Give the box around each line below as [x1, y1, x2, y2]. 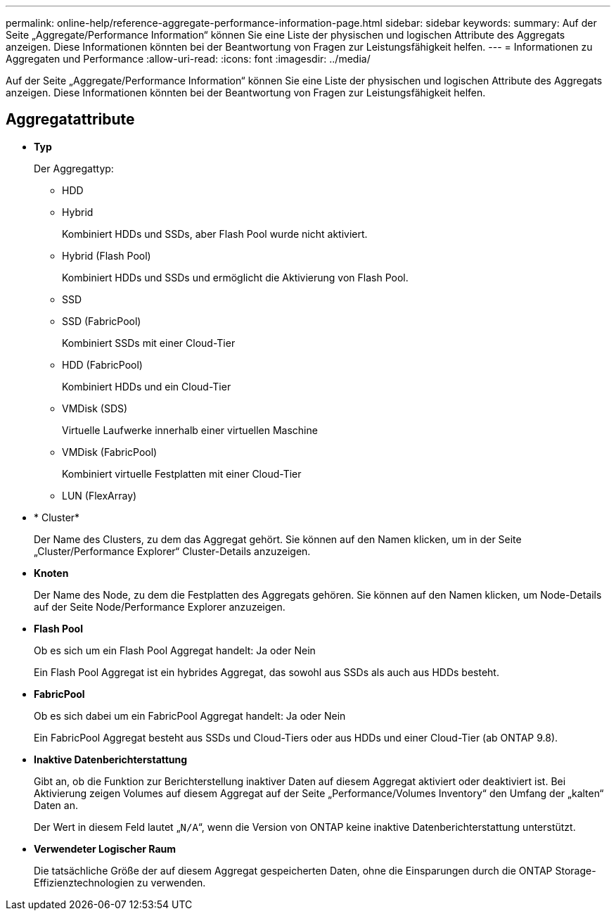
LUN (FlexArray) [62, 489, 137, 502]
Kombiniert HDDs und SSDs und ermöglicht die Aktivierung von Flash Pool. [62, 271, 409, 284]
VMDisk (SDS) [62, 402, 128, 414]
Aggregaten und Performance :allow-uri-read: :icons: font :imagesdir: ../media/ [6, 53, 371, 65]
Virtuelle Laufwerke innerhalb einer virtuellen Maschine [62, 424, 318, 436]
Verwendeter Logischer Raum [34, 842, 177, 855]
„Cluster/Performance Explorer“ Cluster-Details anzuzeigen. [34, 545, 311, 557]
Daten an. [34, 799, 78, 811]
